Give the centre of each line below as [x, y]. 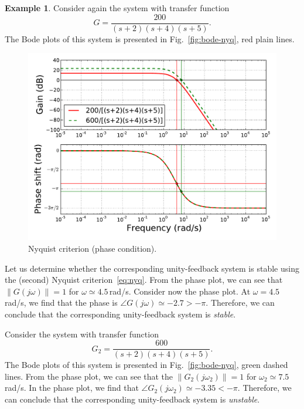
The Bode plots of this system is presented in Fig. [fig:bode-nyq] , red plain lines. [150, 38]
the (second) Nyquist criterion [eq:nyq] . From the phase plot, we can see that [144, 280]
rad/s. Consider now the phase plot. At [180, 291]
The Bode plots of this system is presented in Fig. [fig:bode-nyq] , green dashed [146, 365]
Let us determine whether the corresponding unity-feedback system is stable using [152, 268]
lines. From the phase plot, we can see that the [89, 376]
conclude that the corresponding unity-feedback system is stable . [120, 314]
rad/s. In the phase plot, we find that [72, 388]
